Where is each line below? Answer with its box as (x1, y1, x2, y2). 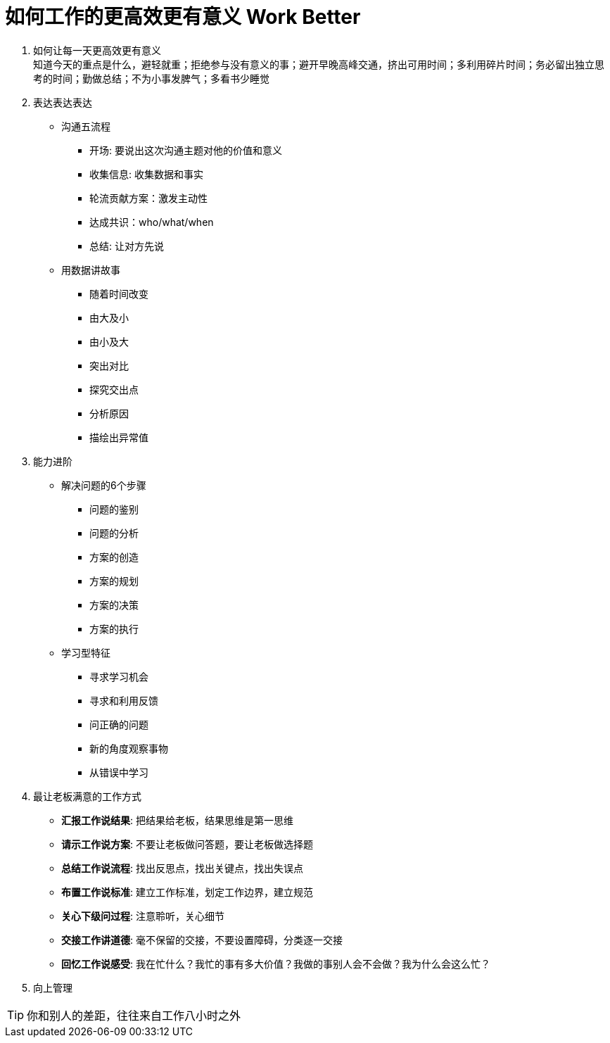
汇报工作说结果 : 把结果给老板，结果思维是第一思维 (61, 814, 293, 826)
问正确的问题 (89, 718, 148, 731)
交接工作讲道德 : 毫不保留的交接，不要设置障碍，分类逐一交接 (61, 933, 343, 946)
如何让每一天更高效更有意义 (33, 44, 161, 56)
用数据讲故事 (61, 263, 120, 276)
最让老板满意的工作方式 (33, 790, 141, 802)
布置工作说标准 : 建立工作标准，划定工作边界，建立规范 (61, 885, 313, 898)
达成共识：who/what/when (89, 215, 214, 228)
